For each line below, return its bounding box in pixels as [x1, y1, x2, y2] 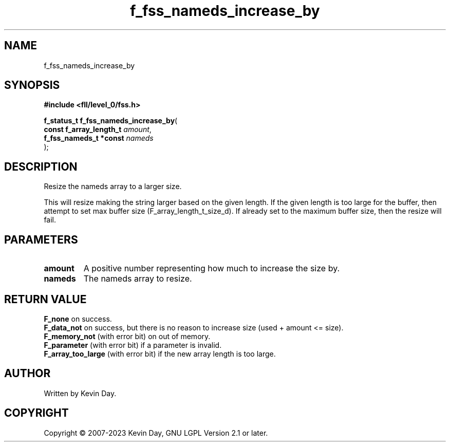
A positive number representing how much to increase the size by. [83, 263, 340, 274]
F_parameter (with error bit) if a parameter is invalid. [44, 340, 222, 349]
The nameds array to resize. [83, 273, 192, 284]
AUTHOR [4, 367, 51, 380]
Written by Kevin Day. [44, 388, 117, 398]
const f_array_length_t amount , [44, 125, 152, 134]
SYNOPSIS [4, 79, 60, 92]
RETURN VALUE [4, 292, 87, 306]
